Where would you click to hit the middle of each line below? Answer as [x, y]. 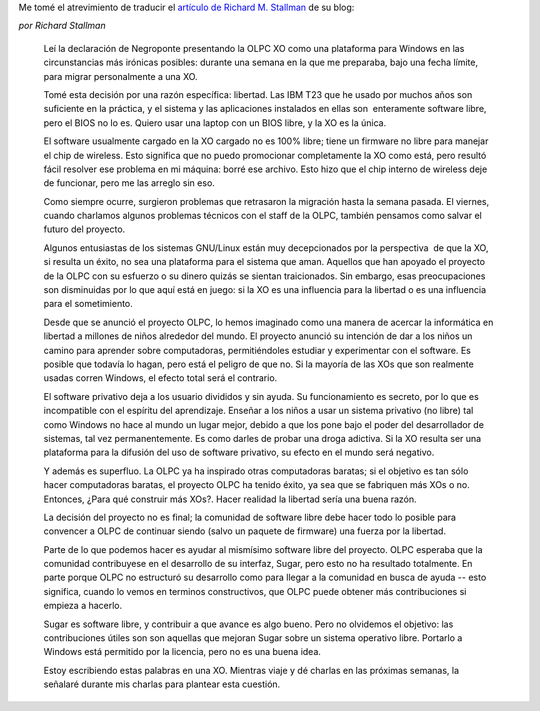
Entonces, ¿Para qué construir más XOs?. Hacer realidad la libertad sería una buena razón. [230, 499]
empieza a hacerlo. [83, 606]
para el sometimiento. [88, 304]
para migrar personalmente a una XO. [121, 76]
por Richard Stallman [62, 26]
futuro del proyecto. [84, 229]
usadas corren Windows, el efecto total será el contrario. [160, 378]
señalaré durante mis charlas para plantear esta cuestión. [162, 684]
